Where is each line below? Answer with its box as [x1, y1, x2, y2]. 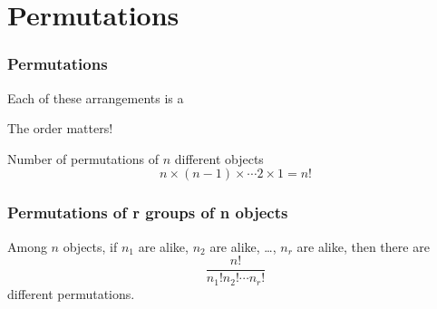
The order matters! [7, 119, 113, 138]
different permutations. [7, 284, 135, 303]
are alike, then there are [296, 237, 430, 256]
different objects [174, 149, 264, 168]
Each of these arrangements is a [7, 88, 184, 107]
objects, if [63, 237, 118, 256]
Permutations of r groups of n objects [7, 201, 288, 224]
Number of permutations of [7, 149, 160, 168]
